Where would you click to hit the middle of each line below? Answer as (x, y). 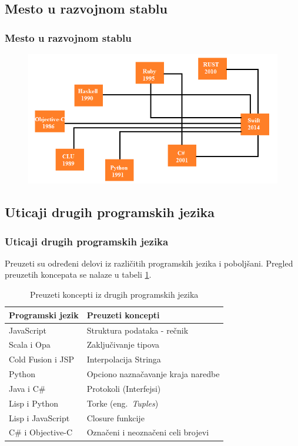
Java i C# (27, 388)
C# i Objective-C (41, 432)
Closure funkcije (115, 417)
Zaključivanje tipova (123, 345)
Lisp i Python (34, 403)
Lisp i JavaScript (39, 417)
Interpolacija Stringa (124, 359)
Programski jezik (44, 314)
